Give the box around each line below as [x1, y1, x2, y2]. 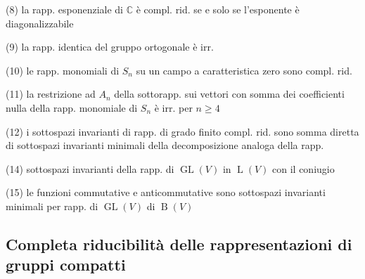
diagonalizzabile [6, 15, 74, 30]
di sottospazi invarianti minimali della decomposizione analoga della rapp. [6, 138, 324, 153]
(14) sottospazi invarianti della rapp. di [6, 161, 174, 176]
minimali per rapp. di [6, 198, 98, 213]
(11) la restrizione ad [6, 86, 96, 101]
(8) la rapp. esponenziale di [6, 2, 123, 16]
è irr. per [154, 100, 193, 115]
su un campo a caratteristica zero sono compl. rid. [136, 63, 352, 77]
